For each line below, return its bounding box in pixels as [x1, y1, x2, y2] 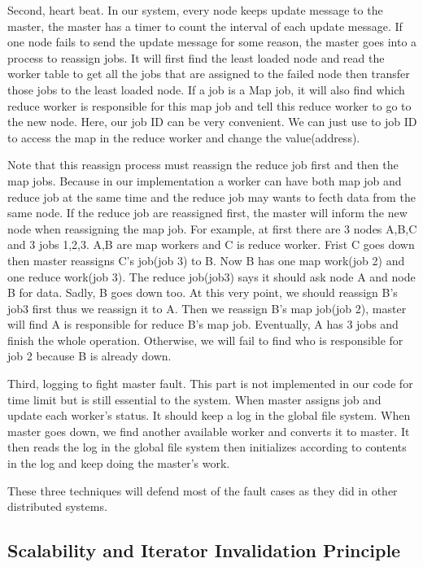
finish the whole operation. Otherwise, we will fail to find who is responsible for [7, 331, 403, 348]
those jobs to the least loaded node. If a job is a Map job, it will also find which [7, 81, 405, 98]
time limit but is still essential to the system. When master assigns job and [7, 390, 382, 408]
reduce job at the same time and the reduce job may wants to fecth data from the [7, 188, 416, 205]
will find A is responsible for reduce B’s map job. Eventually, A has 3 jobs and [7, 316, 399, 333]
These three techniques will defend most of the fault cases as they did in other [7, 482, 398, 499]
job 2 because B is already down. [7, 347, 172, 364]
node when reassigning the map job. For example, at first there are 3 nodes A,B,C [7, 220, 417, 237]
